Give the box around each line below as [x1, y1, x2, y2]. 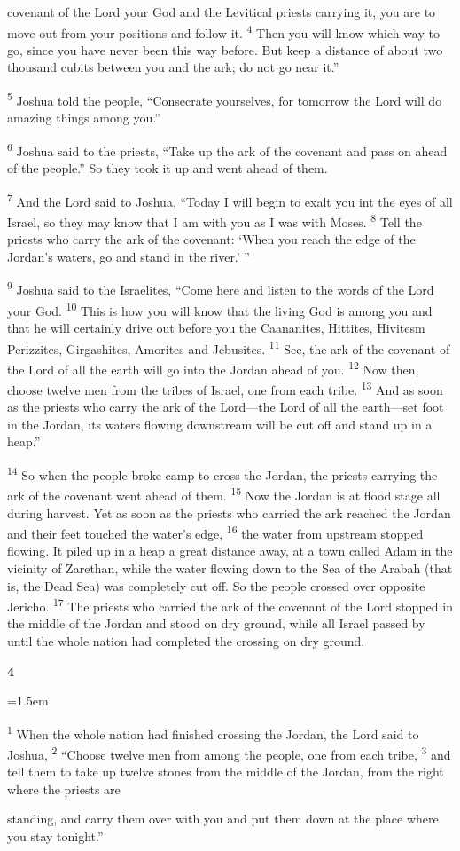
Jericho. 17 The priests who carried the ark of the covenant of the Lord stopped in [7, 595, 453, 615]
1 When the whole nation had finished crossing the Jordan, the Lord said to [7, 721, 419, 743]
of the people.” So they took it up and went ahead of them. [7, 159, 328, 177]
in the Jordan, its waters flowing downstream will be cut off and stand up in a [7, 414, 433, 433]
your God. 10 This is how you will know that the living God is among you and [7, 298, 433, 319]
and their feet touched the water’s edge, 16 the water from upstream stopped [7, 522, 424, 542]
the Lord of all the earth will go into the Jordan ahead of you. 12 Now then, [7, 357, 419, 378]
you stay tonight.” [7, 827, 104, 846]
